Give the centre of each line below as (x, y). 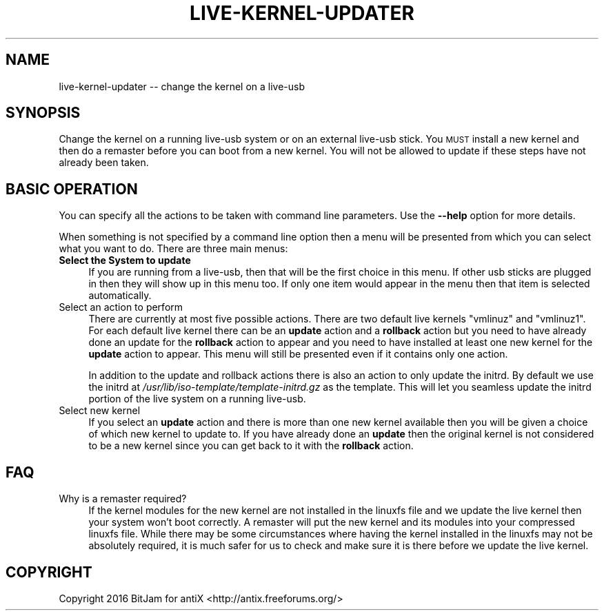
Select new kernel (100, 411)
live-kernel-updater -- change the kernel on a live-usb (182, 86)
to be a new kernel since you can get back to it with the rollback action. (251, 446)
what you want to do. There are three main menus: (173, 249)
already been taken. (104, 163)
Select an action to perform (121, 307)
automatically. (120, 296)
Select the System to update (125, 260)
